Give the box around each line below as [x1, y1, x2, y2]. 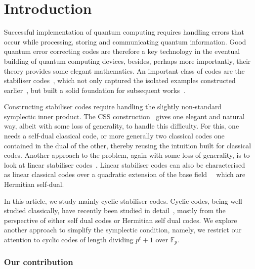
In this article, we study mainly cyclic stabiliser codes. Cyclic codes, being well [4, 195, 242, 206]
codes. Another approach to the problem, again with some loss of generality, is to [4, 150, 250, 160]
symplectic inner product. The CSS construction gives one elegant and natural [4, 111, 245, 121]
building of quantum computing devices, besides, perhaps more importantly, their [4, 55, 251, 66]
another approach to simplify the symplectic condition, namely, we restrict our [4, 224, 242, 235]
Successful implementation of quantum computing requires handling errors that [4, 27, 244, 37]
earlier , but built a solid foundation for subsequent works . [4, 85, 185, 95]
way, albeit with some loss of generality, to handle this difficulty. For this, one [4, 121, 239, 131]
